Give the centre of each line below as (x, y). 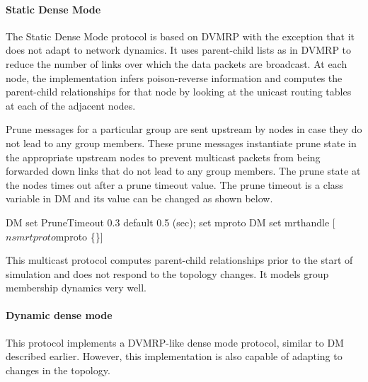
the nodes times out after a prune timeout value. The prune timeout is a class (174, 184)
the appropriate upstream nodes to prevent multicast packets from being (163, 157)
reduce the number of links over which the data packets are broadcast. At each (177, 63)
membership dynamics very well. (76, 288)
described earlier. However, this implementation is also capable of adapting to (174, 356)
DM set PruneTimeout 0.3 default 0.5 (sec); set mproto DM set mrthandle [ (171, 222)
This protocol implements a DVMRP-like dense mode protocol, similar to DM (175, 342)
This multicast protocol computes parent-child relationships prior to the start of (179, 260)
